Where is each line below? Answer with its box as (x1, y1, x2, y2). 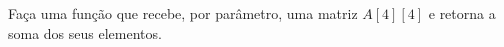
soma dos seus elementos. (8, 22, 162, 43)
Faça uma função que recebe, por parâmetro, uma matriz (8, 3, 358, 23)
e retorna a (428, 3, 496, 23)
